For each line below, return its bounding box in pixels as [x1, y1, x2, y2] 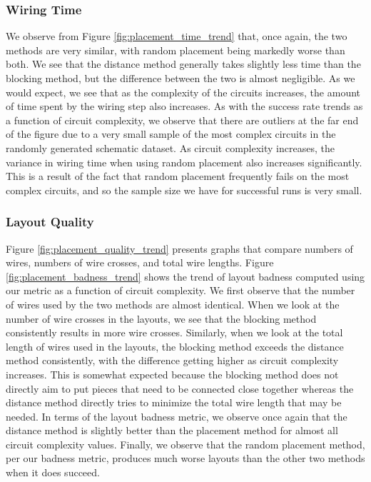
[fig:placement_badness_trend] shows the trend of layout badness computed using [6, 268, 365, 283]
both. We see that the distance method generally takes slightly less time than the [6, 56, 361, 71]
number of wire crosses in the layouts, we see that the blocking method [6, 311, 317, 326]
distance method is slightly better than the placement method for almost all [6, 423, 338, 438]
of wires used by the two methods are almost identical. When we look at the [6, 296, 340, 311]
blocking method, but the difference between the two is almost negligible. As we [6, 71, 355, 85]
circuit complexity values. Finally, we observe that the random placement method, [6, 436, 365, 451]
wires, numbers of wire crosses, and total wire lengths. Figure [6, 255, 274, 270]
